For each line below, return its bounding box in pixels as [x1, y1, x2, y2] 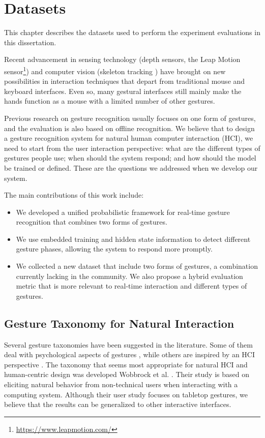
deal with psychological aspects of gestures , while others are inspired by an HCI [4, 349, 255, 360]
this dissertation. [4, 37, 56, 47]
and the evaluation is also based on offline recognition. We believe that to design [4, 122, 255, 133]
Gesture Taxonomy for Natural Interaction [4, 315, 234, 331]
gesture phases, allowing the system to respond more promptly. [16, 243, 213, 254]
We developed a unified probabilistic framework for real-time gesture [16, 206, 230, 217]
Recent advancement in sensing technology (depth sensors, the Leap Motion [4, 54, 241, 65]
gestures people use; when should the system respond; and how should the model [4, 152, 256, 163]
